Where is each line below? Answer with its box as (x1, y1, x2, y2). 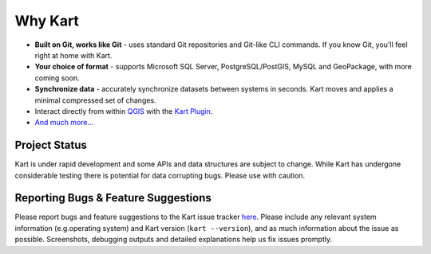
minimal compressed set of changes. (34, 96, 156, 105)
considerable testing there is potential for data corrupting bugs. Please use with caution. (14, 170, 306, 180)
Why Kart (14, 12, 80, 29)
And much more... (34, 118, 94, 127)
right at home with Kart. (34, 50, 113, 60)
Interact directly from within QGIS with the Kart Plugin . (34, 106, 213, 115)
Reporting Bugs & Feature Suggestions (14, 191, 212, 205)
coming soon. (34, 72, 80, 83)
